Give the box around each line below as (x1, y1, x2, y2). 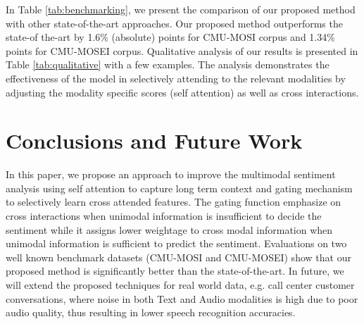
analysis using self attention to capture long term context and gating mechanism (6, 180, 353, 195)
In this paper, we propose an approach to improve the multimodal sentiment (6, 167, 336, 182)
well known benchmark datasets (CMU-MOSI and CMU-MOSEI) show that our (6, 249, 351, 264)
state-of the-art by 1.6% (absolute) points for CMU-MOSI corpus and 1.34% (6, 30, 335, 44)
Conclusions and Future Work (6, 126, 303, 155)
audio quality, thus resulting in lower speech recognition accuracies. (6, 305, 296, 320)
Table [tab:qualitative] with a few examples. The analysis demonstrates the (6, 57, 330, 72)
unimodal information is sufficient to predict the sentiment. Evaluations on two (6, 236, 347, 251)
